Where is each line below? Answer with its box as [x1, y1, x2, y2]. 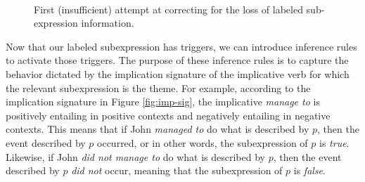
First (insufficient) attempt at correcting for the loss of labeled [34, 1, 303, 16]
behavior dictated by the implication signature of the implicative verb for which [6, 66, 350, 81]
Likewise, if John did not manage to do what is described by [6, 149, 265, 164]
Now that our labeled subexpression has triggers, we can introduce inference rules [6, 39, 357, 53]
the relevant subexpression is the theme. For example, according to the [6, 80, 311, 95]
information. [81, 15, 134, 30]
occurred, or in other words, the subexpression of [97, 135, 308, 150]
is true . [319, 135, 350, 150]
